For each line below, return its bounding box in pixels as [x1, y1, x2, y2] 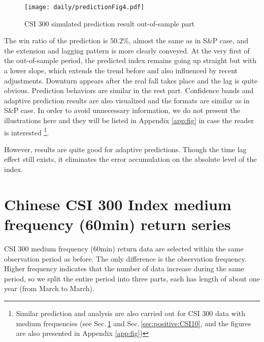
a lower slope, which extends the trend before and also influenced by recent [4, 65, 238, 76]
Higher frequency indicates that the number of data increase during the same [4, 263, 244, 274]
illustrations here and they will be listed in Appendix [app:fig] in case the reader [4, 115, 254, 125]
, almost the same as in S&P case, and [128, 35, 248, 46]
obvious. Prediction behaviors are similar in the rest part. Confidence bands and [4, 85, 254, 96]
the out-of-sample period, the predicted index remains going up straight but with [4, 55, 257, 66]
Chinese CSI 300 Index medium [4, 193, 232, 214]
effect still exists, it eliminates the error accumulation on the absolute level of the [4, 154, 257, 164]
